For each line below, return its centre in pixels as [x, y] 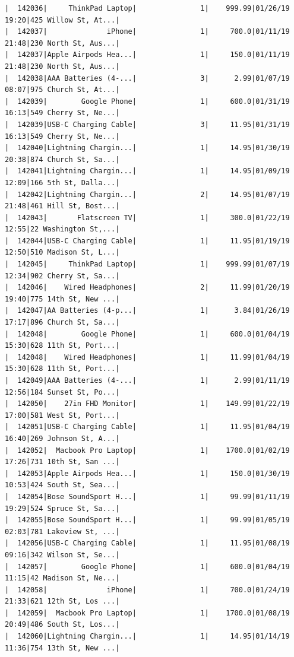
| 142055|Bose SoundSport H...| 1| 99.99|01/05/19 [147, 520]
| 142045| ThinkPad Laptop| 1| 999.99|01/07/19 [147, 264]
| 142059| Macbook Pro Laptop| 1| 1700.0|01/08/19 [147, 613]
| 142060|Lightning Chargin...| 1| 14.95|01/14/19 [147, 637]
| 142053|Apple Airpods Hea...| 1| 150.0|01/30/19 [147, 473]
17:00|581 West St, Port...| [62, 415]
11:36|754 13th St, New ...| [62, 648]
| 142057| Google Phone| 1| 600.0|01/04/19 [147, 566]
